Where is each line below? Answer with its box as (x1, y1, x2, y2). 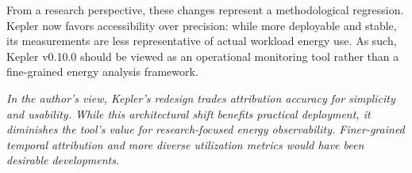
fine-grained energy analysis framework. (6, 63, 198, 80)
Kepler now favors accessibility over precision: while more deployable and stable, (6, 17, 397, 33)
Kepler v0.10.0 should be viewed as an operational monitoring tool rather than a (6, 47, 399, 64)
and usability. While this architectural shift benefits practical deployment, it (6, 105, 371, 122)
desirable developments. (6, 152, 120, 168)
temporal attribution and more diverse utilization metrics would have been (6, 136, 364, 152)
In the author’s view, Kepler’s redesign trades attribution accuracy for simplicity (6, 89, 395, 106)
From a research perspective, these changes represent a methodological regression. (6, 2, 404, 17)
